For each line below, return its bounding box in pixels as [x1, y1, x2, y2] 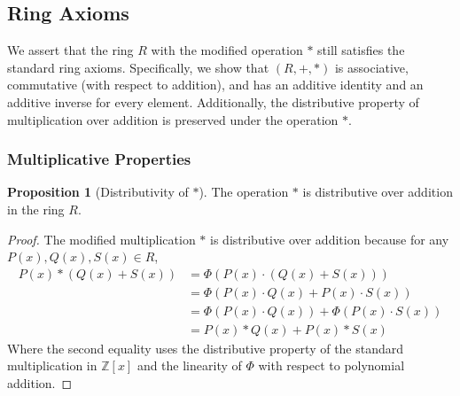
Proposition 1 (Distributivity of [7, 182, 189, 201]
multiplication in [7, 356, 97, 375]
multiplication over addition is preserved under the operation [7, 110, 339, 128]
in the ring [7, 199, 65, 218]
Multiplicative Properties [7, 148, 191, 170]
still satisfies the [317, 41, 405, 59]
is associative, [334, 58, 409, 76]
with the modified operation [151, 41, 303, 59]
